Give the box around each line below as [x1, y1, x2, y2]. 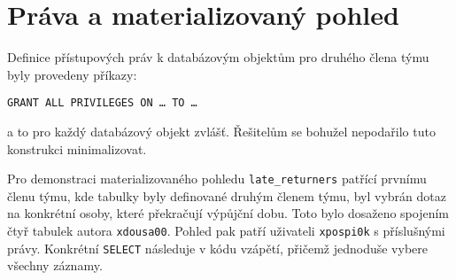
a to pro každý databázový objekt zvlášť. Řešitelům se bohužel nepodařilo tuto [7, 121, 436, 140]
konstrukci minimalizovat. [7, 139, 147, 158]
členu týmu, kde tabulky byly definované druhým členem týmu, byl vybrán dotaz [7, 186, 446, 205]
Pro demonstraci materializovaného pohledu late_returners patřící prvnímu [7, 169, 427, 188]
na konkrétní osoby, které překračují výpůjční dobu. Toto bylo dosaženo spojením [7, 204, 450, 222]
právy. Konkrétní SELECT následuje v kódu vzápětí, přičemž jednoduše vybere [7, 238, 428, 257]
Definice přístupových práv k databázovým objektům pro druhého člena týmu [7, 48, 429, 66]
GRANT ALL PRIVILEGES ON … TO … [7, 97, 197, 110]
